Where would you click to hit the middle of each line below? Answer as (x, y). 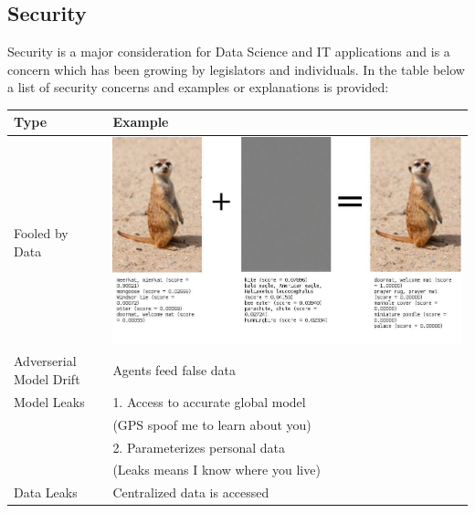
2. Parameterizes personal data (199, 447)
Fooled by (41, 233)
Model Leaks (49, 401)
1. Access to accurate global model (209, 401)
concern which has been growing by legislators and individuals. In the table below (236, 69)
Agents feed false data (174, 370)
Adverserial (45, 361)
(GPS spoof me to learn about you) (212, 424)
